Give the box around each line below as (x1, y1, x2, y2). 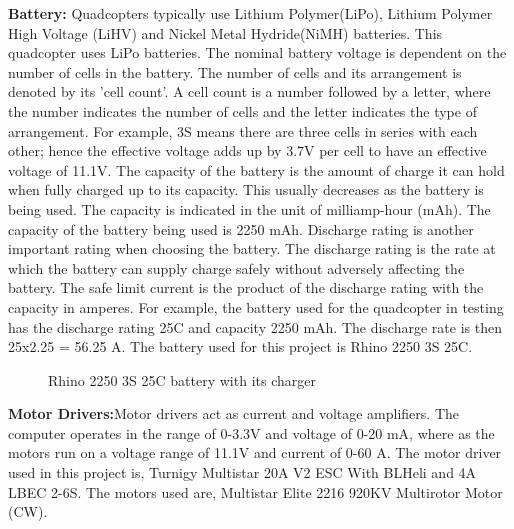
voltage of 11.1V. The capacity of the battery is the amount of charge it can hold (8, 159, 505, 180)
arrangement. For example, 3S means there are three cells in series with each (8, 120, 478, 141)
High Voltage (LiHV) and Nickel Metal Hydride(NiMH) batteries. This (8, 22, 443, 43)
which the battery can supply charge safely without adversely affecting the (8, 257, 465, 278)
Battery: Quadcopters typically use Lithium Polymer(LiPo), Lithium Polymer (8, 3, 493, 23)
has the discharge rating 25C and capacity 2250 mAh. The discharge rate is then (8, 316, 502, 337)
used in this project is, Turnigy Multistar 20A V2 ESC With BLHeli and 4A (8, 462, 477, 483)
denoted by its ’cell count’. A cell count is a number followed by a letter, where (8, 81, 491, 102)
